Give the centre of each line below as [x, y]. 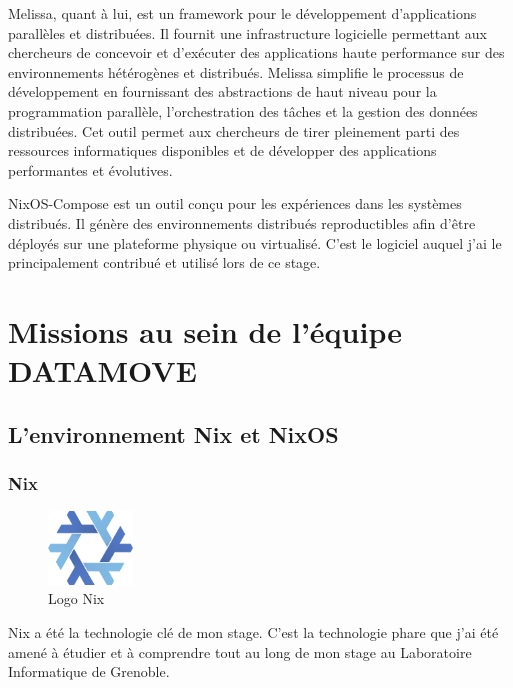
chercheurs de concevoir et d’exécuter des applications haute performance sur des [256, 52]
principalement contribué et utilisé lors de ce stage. [164, 262]
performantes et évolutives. [90, 169]
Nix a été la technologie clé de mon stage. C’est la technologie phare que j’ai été [253, 631]
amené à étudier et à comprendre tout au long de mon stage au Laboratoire [240, 651]
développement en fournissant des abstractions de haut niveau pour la [222, 91]
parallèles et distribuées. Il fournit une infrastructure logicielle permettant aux [247, 32]
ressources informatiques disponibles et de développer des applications [222, 150]
